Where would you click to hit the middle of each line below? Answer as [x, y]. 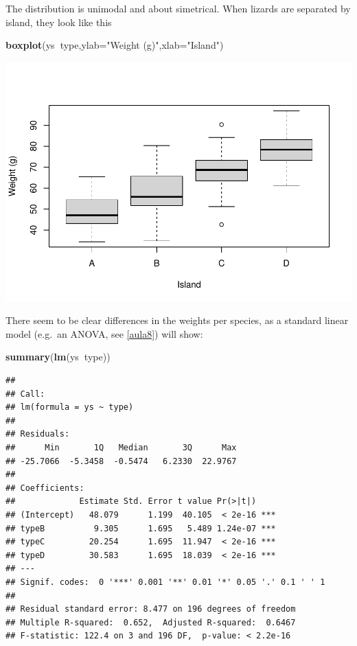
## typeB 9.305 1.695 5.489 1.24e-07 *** [141, 528]
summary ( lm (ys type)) [58, 357]
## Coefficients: [45, 488]
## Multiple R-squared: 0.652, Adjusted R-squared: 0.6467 [151, 622]
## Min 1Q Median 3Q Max [121, 448]
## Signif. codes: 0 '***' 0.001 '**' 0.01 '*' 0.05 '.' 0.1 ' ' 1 [165, 582]
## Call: [25, 394]
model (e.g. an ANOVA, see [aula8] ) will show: [104, 333]
